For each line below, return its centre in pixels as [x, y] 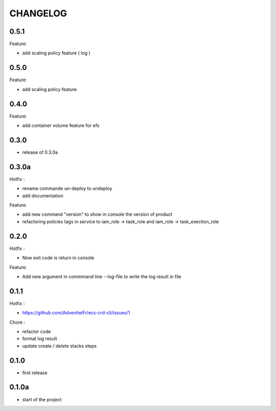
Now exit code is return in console [58, 258]
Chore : [17, 322]
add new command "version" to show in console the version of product [97, 214]
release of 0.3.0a [40, 152]
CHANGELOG [38, 13]
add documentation [43, 196]
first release [35, 373]
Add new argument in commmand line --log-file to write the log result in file [102, 277]
